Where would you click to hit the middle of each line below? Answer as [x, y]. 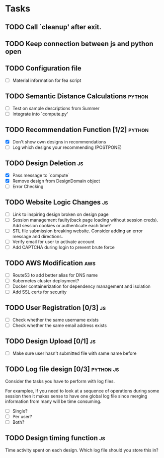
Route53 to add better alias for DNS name [55, 275]
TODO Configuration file [43, 68]
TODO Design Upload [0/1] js [50, 341]
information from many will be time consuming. [53, 401]
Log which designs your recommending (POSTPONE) [67, 147]
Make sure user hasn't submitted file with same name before [74, 353]
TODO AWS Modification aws [50, 263]
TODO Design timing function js [55, 438]
